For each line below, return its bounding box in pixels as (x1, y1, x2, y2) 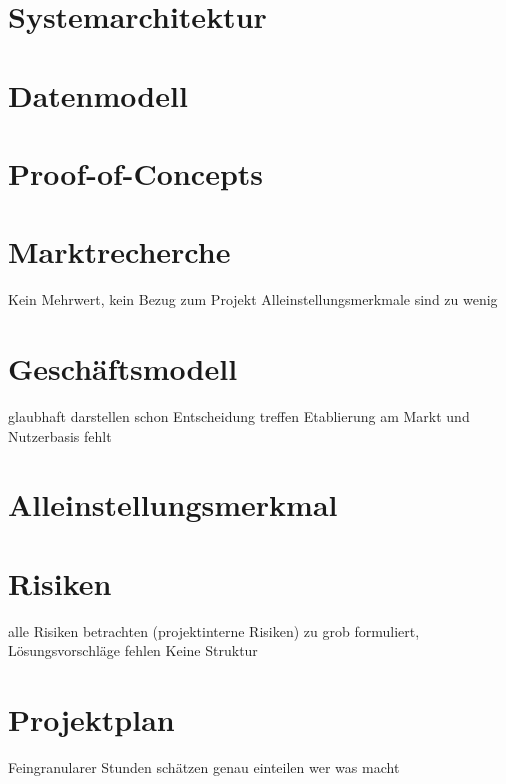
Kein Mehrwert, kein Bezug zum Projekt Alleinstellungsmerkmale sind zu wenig (8, 289, 498, 310)
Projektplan (8, 699, 175, 740)
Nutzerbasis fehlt (8, 425, 112, 446)
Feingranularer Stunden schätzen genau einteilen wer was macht (8, 756, 400, 777)
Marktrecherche (8, 231, 231, 272)
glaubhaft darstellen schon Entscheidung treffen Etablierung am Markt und (8, 405, 470, 426)
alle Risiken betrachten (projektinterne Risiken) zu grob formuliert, (8, 620, 420, 641)
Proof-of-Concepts (8, 152, 264, 193)
